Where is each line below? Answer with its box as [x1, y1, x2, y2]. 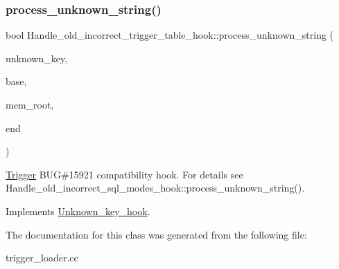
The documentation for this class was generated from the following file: [6, 227, 307, 241]
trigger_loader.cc [6, 250, 78, 265]
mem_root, [6, 98, 54, 111]
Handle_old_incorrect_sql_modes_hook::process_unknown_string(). [6, 180, 305, 195]
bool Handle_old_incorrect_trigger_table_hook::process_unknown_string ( [6, 28, 334, 42]
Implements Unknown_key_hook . [6, 203, 150, 218]
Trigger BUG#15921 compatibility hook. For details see [6, 167, 243, 181]
